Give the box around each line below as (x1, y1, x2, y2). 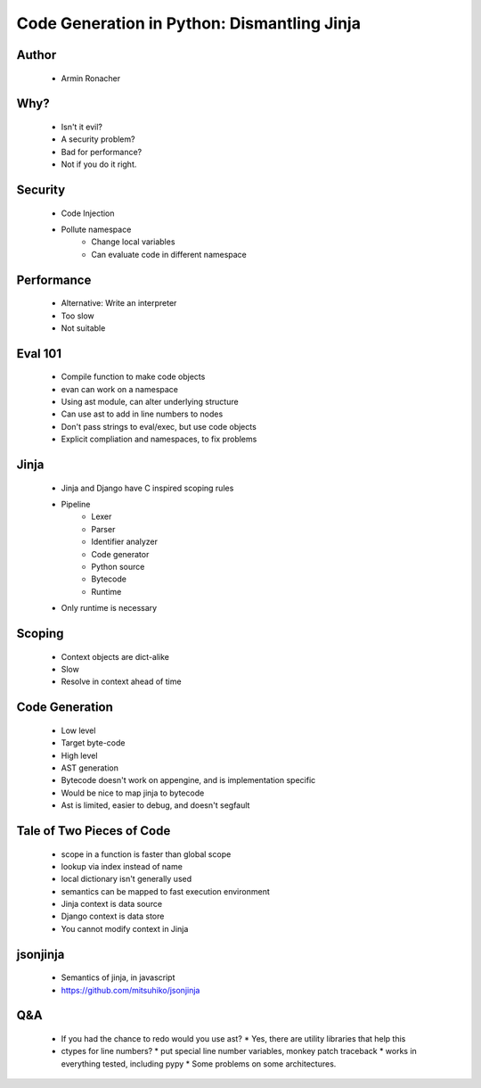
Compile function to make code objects (61, 371, 206, 383)
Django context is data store (61, 911, 165, 922)
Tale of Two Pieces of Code (16, 823, 171, 838)
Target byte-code (61, 738, 126, 748)
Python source (91, 562, 145, 573)
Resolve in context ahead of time (61, 676, 182, 687)
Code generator (91, 548, 150, 559)
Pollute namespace (61, 224, 132, 235)
